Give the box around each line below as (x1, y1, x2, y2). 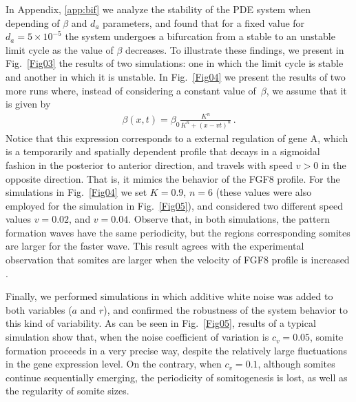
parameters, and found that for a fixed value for (103, 15, 305, 30)
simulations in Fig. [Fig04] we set (6, 185, 147, 199)
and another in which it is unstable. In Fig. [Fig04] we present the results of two (6, 69, 346, 83)
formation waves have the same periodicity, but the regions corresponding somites (6, 225, 350, 239)
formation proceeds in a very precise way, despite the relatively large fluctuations (6, 343, 347, 357)
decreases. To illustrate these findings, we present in (125, 42, 344, 57)
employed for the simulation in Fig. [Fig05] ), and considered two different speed (6, 198, 343, 212)
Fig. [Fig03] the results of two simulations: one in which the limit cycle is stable (6, 56, 344, 70)
